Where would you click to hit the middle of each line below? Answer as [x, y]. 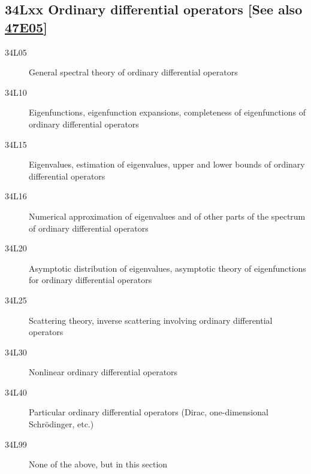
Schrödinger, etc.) [61, 424]
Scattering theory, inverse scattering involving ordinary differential [151, 320]
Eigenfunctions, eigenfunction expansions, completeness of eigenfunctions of [167, 112]
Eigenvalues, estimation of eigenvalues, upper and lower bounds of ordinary [167, 164]
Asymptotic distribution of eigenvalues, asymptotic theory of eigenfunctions [167, 268]
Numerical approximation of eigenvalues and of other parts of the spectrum [167, 216]
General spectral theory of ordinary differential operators [133, 72]
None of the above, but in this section [98, 464]
